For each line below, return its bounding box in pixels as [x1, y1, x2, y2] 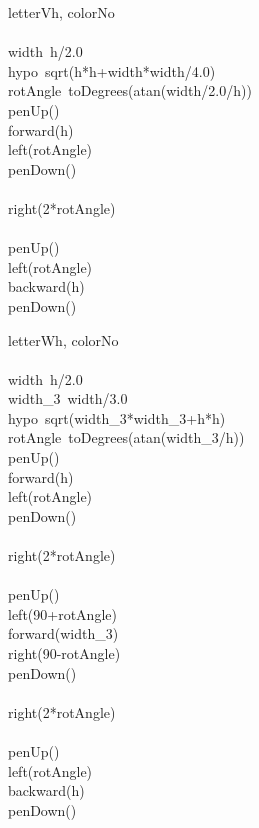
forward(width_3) [8, 623, 119, 644]
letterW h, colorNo [8, 329, 119, 350]
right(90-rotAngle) [8, 643, 121, 663]
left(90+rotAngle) [8, 603, 117, 624]
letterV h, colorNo [8, 2, 115, 22]
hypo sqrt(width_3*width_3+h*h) [8, 407, 226, 428]
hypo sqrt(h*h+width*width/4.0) [8, 60, 216, 81]
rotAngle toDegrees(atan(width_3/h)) [8, 427, 245, 448]
